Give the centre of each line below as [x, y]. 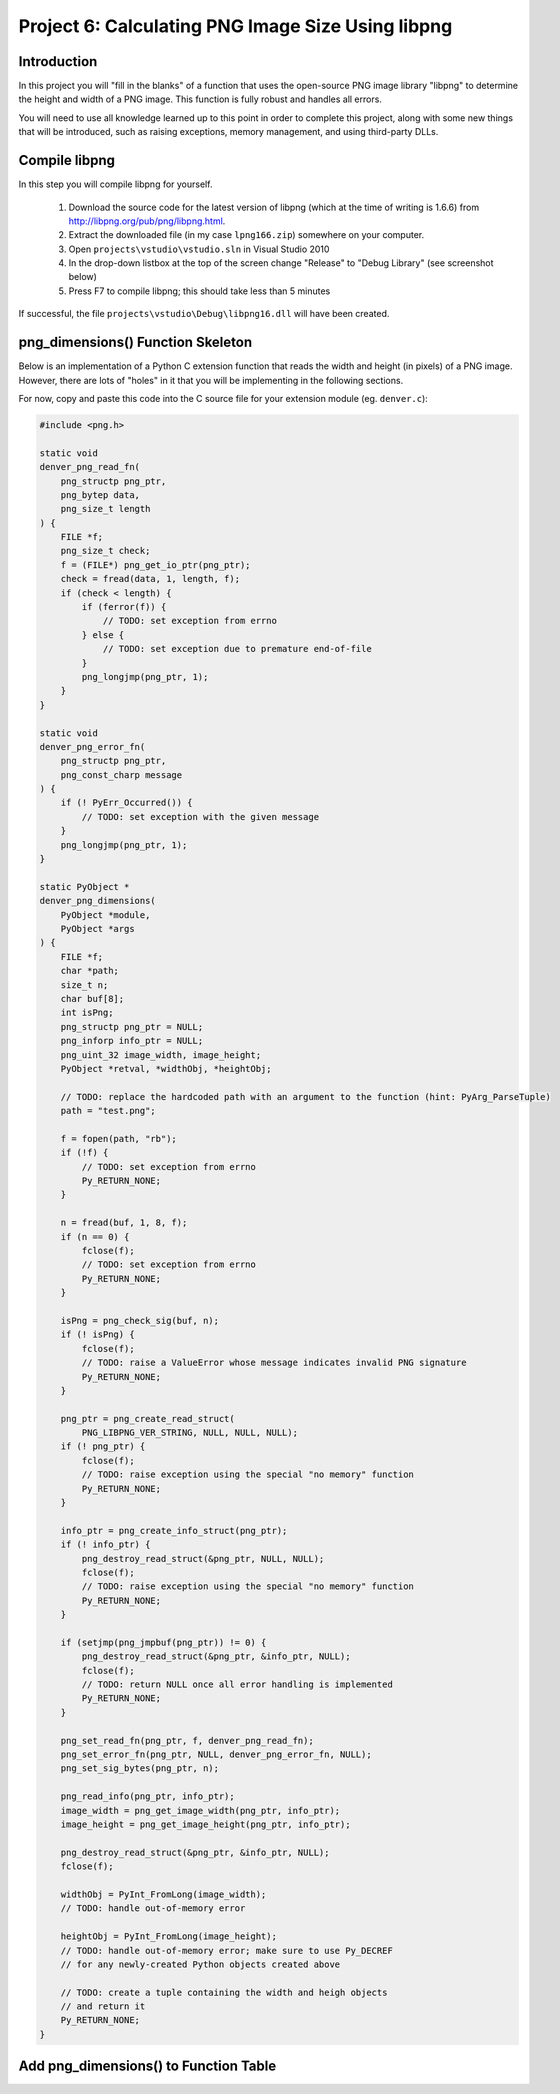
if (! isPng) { [97, 1334]
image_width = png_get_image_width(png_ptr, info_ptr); [200, 1810]
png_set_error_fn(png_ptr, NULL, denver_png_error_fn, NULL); [216, 1754]
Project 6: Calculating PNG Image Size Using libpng [235, 26]
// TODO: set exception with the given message [200, 816]
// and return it [103, 2006]
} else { [103, 634]
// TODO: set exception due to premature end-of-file [237, 649]
